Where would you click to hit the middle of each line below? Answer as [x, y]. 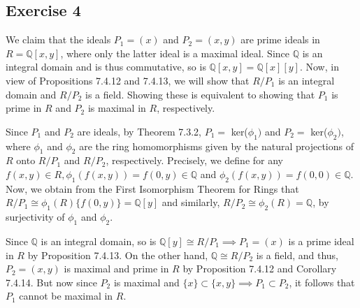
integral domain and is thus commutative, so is [106, 67]
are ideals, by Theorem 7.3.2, [139, 131]
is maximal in [117, 108]
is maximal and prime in [116, 269]
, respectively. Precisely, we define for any [194, 160]
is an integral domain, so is [99, 241]
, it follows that [322, 282]
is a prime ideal [321, 241]
